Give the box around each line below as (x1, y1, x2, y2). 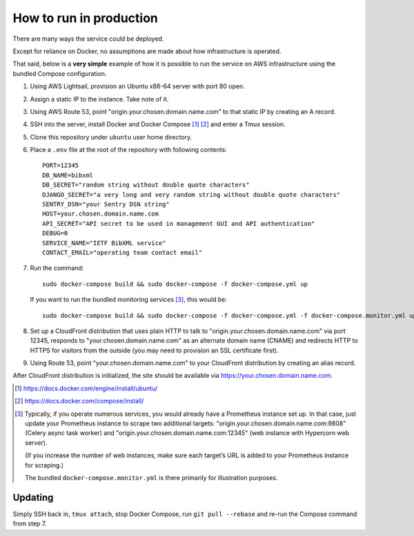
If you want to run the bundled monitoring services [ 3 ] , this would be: (30, 296, 227, 304)
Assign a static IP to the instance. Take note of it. (30, 95, 169, 103)
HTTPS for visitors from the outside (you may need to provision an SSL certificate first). (30, 346, 279, 354)
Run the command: (30, 264, 84, 272)
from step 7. (12, 519, 47, 528)
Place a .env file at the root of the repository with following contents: (30, 146, 227, 154)
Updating (12, 491, 54, 504)
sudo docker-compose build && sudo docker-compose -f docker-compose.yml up (42, 280, 308, 288)
